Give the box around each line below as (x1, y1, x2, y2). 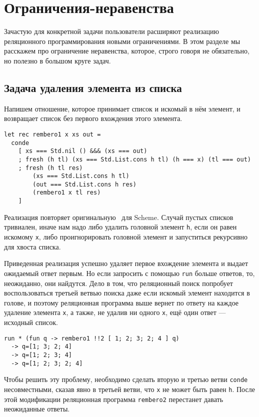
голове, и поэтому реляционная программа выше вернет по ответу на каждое (4, 297, 239, 307)
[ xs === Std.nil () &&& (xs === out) (18, 147, 147, 155)
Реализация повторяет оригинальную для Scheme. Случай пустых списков (4, 211, 233, 222)
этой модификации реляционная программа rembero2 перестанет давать (4, 393, 223, 404)
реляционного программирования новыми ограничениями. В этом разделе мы (4, 35, 240, 46)
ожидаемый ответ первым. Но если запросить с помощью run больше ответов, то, (4, 267, 255, 278)
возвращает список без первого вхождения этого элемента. (4, 113, 182, 123)
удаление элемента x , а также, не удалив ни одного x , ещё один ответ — (4, 307, 226, 317)
